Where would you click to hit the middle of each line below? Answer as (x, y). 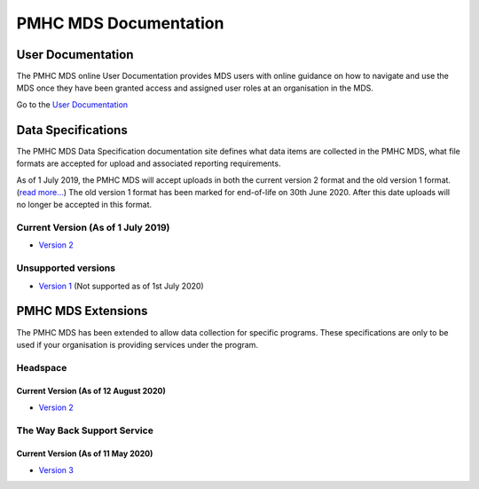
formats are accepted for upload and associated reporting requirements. (149, 163)
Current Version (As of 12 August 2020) (91, 391)
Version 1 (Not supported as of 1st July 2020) (121, 286)
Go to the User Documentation (72, 104)
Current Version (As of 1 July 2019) (93, 228)
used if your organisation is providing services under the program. (137, 344)
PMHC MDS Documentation (120, 23)
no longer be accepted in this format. (84, 205)
